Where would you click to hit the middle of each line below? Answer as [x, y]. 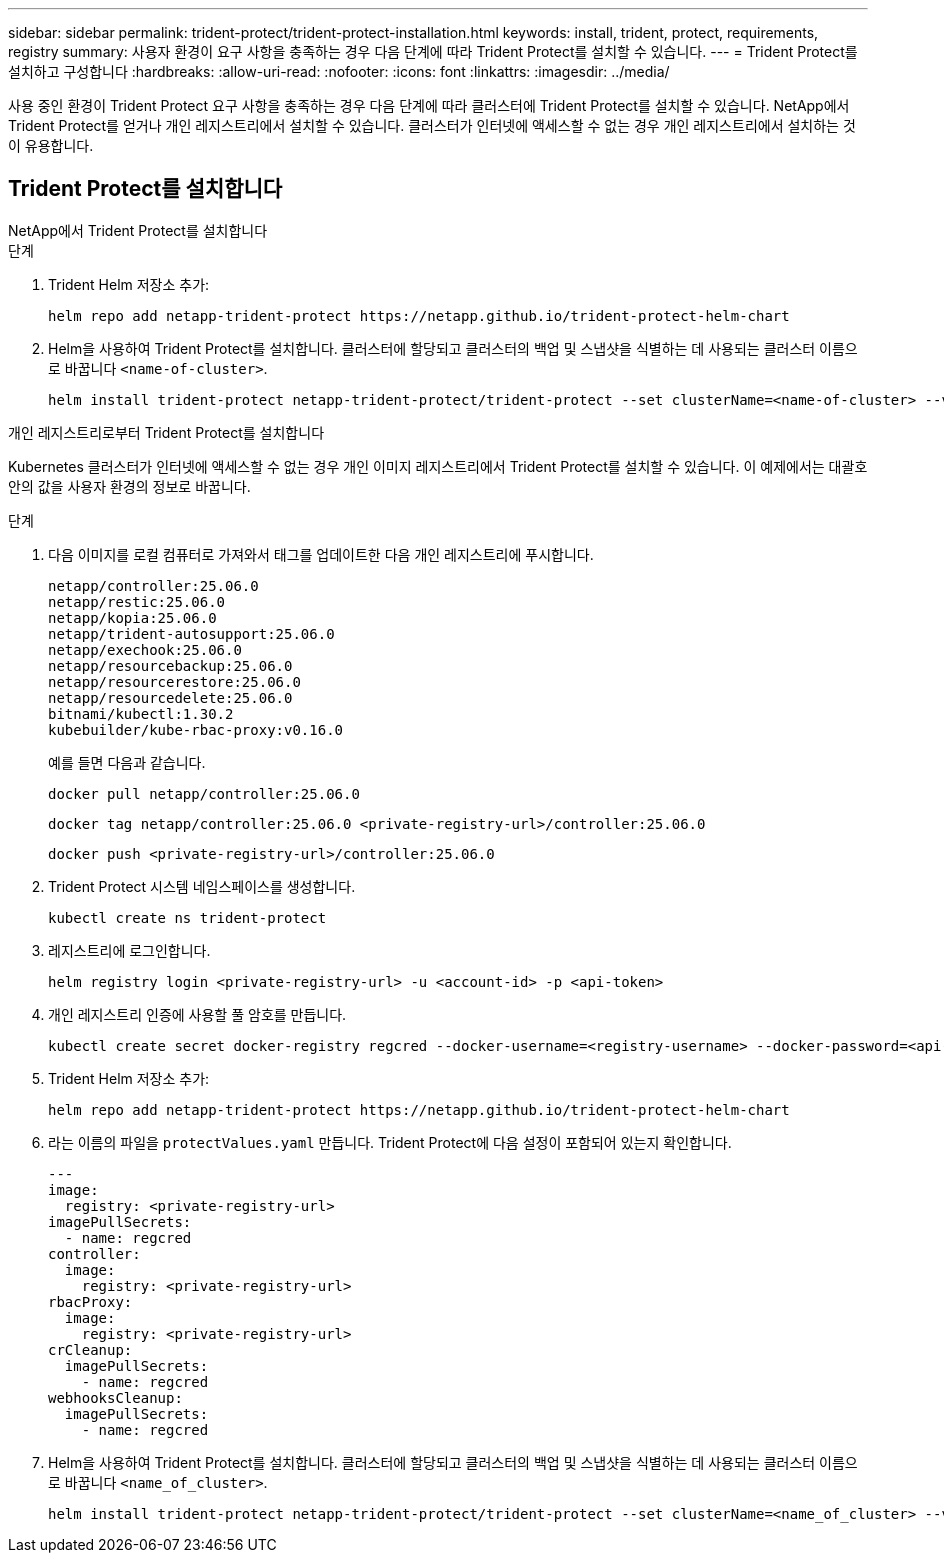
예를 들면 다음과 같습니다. [127, 762]
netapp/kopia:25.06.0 [132, 617]
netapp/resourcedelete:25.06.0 [170, 697]
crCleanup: [90, 1349]
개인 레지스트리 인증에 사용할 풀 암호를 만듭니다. [197, 1014]
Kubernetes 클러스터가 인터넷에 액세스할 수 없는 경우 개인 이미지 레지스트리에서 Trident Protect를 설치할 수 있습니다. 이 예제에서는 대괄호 [438, 466]
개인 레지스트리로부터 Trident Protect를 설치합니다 [166, 432]
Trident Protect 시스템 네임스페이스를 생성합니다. [202, 886]
